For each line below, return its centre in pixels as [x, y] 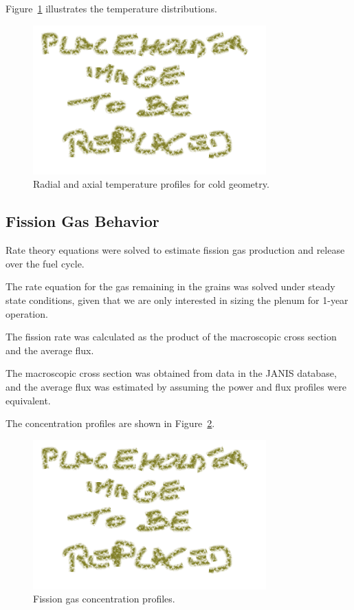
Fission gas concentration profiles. [104, 599]
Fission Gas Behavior [82, 221]
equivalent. [28, 400]
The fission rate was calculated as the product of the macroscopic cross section [171, 337]
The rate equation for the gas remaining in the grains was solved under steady [170, 286]
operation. [27, 313]
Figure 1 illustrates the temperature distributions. [111, 8]
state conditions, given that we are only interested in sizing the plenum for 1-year [177, 299]
